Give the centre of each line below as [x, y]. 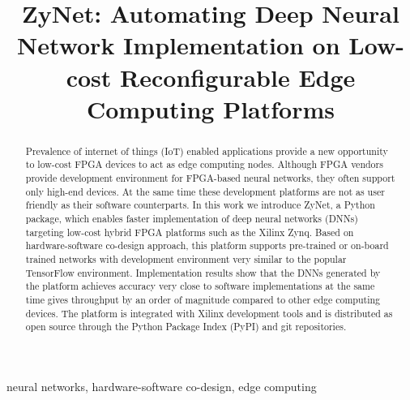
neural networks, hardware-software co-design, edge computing [162, 386]
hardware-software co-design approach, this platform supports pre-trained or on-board [207, 245]
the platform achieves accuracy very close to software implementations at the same [200, 286]
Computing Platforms [211, 108]
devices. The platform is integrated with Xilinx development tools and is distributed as [209, 313]
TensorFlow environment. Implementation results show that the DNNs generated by [203, 272]
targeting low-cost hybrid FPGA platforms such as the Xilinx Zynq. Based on [190, 232]
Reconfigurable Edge [238, 77]
